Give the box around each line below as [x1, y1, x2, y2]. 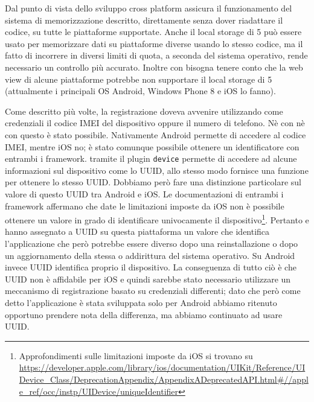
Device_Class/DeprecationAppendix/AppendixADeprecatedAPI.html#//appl [19, 372, 309, 385]
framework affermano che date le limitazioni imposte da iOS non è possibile [5, 199, 284, 212]
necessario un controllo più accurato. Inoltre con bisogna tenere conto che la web [5, 60, 303, 73]
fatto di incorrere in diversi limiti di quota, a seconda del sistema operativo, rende [5, 49, 308, 62]
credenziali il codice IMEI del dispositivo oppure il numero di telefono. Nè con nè [5, 116, 305, 129]
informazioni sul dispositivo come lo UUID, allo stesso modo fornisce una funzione [5, 164, 309, 176]
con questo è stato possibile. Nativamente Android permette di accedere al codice [5, 128, 306, 141]
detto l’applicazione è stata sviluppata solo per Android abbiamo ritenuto [5, 296, 277, 308]
